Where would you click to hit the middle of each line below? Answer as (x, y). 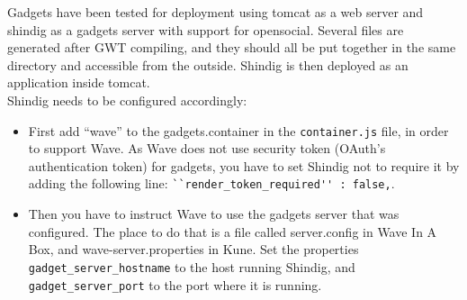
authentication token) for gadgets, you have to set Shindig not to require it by (244, 165)
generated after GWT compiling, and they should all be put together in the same (232, 47)
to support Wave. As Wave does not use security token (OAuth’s (207, 148)
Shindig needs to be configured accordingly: (127, 100)
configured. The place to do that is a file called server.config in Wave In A (233, 231)
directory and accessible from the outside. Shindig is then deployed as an (208, 64)
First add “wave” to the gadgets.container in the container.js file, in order (238, 130)
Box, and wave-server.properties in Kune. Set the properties (193, 249)
